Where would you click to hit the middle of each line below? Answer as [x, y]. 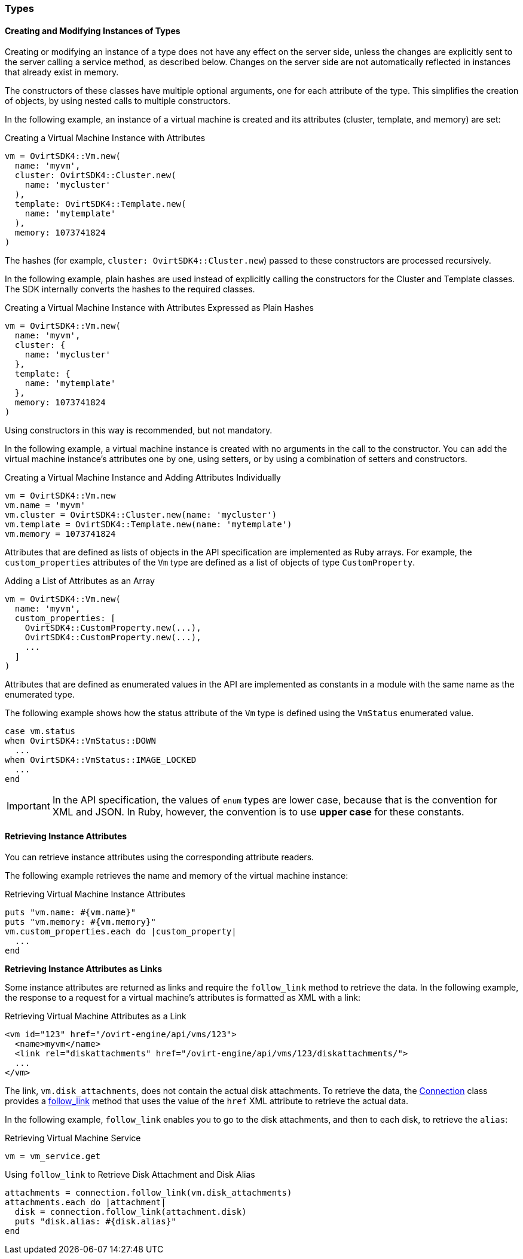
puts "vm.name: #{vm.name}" [71, 913]
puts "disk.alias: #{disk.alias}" [95, 1222]
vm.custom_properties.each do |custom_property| [121, 932]
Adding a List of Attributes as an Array [80, 581]
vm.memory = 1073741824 [60, 534]
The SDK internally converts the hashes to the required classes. [130, 289]
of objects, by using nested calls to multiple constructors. [118, 101]
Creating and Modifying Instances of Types [93, 30]
